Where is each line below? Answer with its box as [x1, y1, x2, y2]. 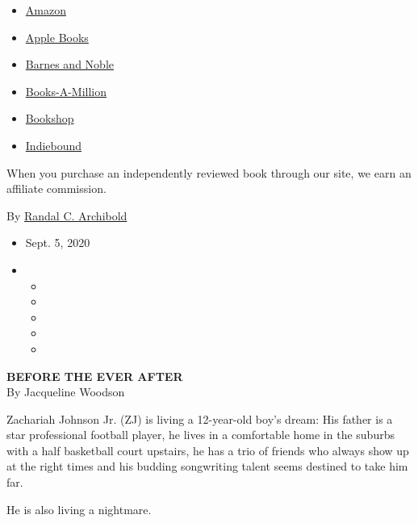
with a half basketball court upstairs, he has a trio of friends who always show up [6, 441, 409, 458]
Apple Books [25, 28, 89, 45]
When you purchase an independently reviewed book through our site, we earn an [6, 164, 412, 181]
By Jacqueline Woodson [6, 383, 125, 400]
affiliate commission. [6, 180, 107, 197]
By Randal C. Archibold [6, 207, 127, 224]
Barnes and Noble [25, 56, 114, 73]
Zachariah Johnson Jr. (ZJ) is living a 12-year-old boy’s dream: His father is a [6, 410, 393, 427]
